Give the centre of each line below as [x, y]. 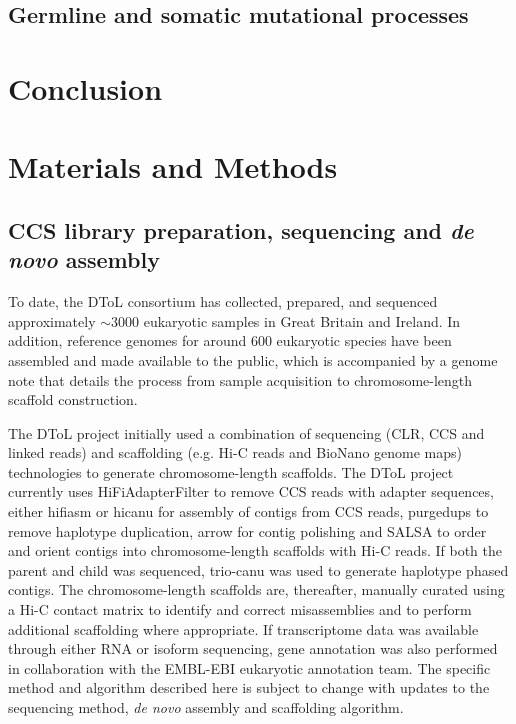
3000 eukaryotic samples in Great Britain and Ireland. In [286, 320]
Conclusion [85, 87]
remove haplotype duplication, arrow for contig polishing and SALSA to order [247, 530]
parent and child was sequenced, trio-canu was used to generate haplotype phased [258, 569]
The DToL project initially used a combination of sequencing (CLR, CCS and [246, 432]
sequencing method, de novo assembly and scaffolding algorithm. [206, 707]
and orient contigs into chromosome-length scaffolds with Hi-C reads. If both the [255, 550]
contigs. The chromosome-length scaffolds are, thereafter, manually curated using [256, 589]
